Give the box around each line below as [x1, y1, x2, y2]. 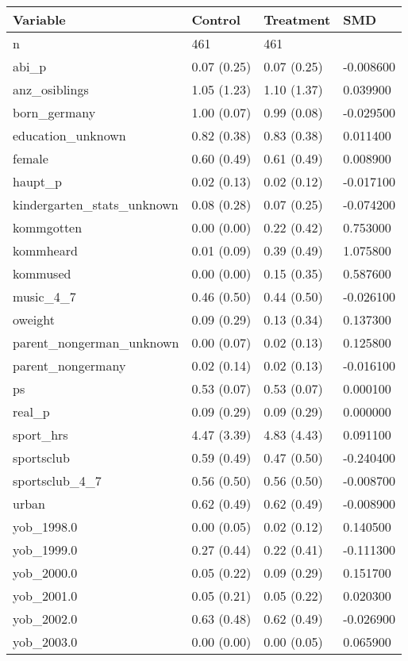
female [13, 149, 48, 167]
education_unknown [13, 126, 126, 144]
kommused [13, 264, 71, 282]
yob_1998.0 [13, 517, 78, 536]
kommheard [13, 241, 78, 259]
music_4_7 [13, 287, 76, 306]
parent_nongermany [13, 356, 126, 375]
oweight [13, 310, 55, 329]
